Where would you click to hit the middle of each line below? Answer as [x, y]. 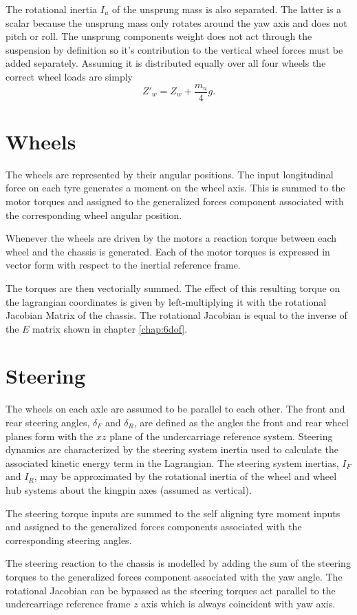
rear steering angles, [48, 422]
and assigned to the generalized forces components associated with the [154, 527]
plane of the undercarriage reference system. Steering [221, 436]
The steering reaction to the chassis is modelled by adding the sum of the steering [178, 563]
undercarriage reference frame [68, 604]
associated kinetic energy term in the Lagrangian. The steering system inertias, [172, 462]
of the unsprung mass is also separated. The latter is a [227, 9]
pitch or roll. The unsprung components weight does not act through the [159, 36]
